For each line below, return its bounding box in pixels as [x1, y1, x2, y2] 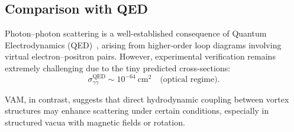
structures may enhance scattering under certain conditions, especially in [5, 104, 269, 117]
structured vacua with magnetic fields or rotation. [5, 115, 185, 128]
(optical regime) [160, 75, 218, 84]
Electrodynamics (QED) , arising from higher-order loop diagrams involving [5, 38, 282, 51]
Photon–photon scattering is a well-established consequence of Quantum [5, 27, 267, 39]
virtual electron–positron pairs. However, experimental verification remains [5, 50, 276, 62]
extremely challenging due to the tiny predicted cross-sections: [5, 61, 231, 74]
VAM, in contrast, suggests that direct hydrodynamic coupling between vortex [5, 93, 289, 105]
